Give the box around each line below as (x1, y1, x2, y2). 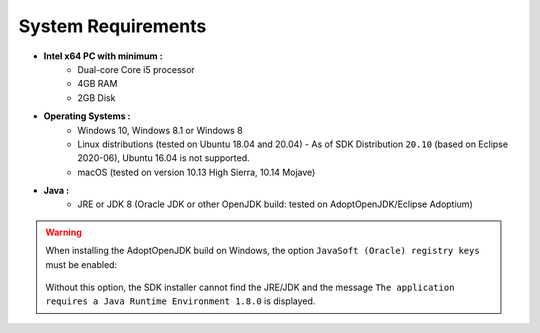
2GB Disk (77, 91, 116, 104)
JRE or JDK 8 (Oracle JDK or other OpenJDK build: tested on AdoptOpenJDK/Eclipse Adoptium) (77, 198, 474, 210)
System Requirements (18, 15, 207, 37)
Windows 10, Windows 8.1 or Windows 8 (77, 124, 244, 136)
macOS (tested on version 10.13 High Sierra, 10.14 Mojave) (77, 166, 316, 178)
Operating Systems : (43, 110, 131, 122)
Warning (45, 226, 82, 238)
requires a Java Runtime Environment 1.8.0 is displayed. (45, 295, 316, 307)
